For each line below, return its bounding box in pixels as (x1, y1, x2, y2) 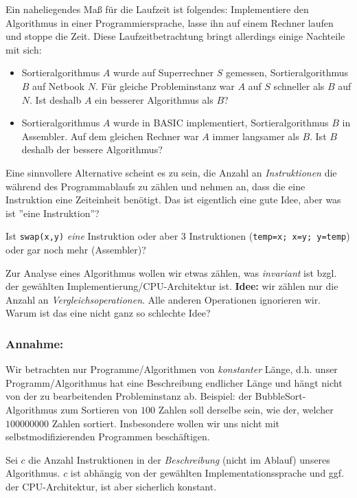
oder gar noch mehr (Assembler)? (5, 242, 146, 256)
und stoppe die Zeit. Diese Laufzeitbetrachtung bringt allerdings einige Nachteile (5, 29, 345, 43)
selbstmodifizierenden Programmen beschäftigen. (5, 429, 210, 444)
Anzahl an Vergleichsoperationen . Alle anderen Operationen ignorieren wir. (5, 292, 321, 306)
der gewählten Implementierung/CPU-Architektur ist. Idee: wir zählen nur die (5, 279, 338, 293)
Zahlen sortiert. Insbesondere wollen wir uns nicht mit (51, 416, 280, 430)
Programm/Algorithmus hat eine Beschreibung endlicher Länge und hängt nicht (5, 375, 343, 389)
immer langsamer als (212, 128, 299, 143)
